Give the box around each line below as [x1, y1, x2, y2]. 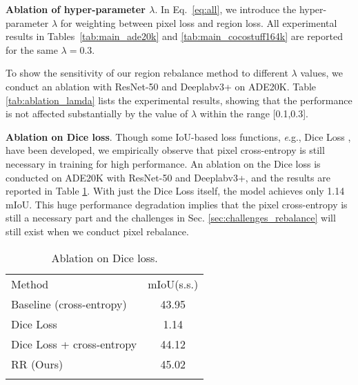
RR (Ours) [11, 355, 63, 372]
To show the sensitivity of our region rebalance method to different [6, 66, 288, 80]
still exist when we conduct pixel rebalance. [6, 224, 189, 238]
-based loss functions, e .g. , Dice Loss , [191, 129, 351, 144]
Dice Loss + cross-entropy [11, 335, 137, 352]
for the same [6, 42, 58, 57]
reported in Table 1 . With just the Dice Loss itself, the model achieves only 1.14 [6, 184, 345, 198]
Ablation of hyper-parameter [6, 2, 146, 16]
